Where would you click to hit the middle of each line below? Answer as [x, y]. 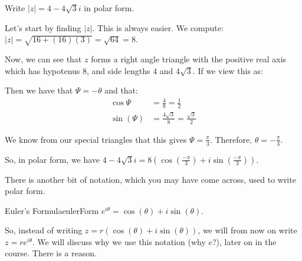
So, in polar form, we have [52, 159]
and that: [121, 90]
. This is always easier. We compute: [158, 27]
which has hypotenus [42, 70]
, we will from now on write [247, 230]
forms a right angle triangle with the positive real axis [189, 58]
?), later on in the [244, 241]
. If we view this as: [228, 70]
